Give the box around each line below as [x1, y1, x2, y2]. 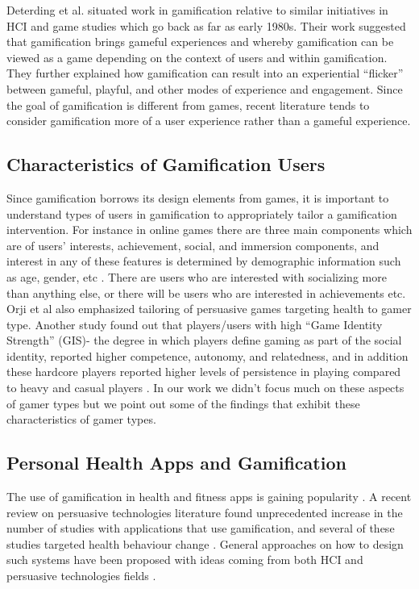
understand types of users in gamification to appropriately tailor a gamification [6, 205, 397, 222]
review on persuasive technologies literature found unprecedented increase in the [6, 503, 403, 520]
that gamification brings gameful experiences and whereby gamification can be [6, 33, 394, 50]
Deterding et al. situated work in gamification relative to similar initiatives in [6, 2, 388, 18]
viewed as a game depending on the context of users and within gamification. [6, 48, 388, 65]
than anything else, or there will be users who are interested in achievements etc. [6, 284, 406, 301]
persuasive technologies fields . [6, 567, 156, 584]
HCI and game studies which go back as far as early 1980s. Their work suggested [6, 17, 406, 34]
